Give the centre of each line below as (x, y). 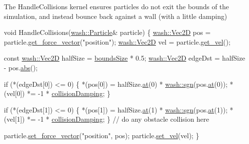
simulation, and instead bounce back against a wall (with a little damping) (115, 16)
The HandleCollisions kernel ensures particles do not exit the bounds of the (116, 6)
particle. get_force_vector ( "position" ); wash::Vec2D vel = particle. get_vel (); (117, 41)
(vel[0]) (14, 93)
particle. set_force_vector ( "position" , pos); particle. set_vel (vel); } (102, 135)
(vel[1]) (14, 119)
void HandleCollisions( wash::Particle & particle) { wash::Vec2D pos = (107, 32)
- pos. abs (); (21, 67)
